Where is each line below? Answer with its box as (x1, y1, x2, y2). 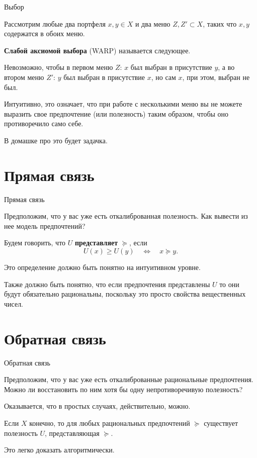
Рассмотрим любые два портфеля (4, 18, 106, 29)
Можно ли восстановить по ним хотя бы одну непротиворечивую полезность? (4, 384, 243, 394)
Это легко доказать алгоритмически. (4, 444, 115, 455)
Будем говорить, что (4, 237, 66, 248)
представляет (75, 237, 118, 248)
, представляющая (45, 427, 100, 438)
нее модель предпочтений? (4, 220, 85, 231)
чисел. (4, 298, 24, 309)
